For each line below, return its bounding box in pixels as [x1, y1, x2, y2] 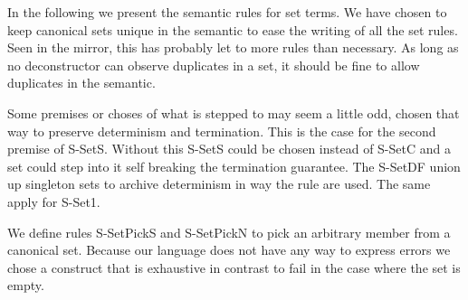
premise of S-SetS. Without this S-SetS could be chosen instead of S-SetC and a [7, 139, 451, 158]
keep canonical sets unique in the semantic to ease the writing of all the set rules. [7, 20, 458, 39]
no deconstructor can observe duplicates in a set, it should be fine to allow [7, 55, 420, 74]
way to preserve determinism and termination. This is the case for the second [7, 121, 436, 140]
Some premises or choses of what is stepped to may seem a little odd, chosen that [7, 103, 460, 122]
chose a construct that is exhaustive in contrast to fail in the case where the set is [7, 258, 461, 277]
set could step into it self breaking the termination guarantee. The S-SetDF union [7, 156, 461, 175]
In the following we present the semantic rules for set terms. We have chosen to [7, 3, 447, 21]
